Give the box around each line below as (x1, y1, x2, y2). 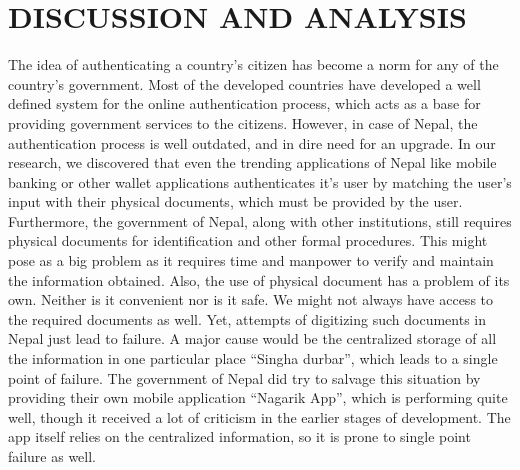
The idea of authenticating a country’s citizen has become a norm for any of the (8, 54, 499, 75)
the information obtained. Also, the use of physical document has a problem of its (8, 269, 510, 290)
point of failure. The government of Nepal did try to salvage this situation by (8, 367, 481, 388)
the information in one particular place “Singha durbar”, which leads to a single (8, 348, 498, 369)
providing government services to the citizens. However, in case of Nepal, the (8, 112, 478, 133)
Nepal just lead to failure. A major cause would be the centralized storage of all (8, 328, 497, 349)
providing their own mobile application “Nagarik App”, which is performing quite (8, 387, 508, 408)
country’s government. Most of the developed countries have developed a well (8, 73, 481, 94)
